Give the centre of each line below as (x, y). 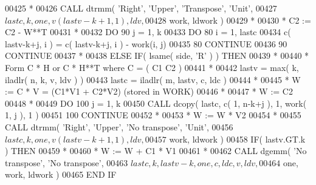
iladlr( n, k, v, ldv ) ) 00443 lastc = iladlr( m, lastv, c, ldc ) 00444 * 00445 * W (153, 79)
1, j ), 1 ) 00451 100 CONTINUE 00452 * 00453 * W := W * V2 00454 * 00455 (153, 115)
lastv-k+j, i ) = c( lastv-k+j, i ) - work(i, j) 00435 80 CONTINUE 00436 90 (146, 43)
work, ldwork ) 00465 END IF (61, 174)
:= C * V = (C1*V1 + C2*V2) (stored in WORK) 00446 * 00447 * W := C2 (149, 91)
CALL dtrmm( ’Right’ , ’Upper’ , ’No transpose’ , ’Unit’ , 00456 (119, 126)
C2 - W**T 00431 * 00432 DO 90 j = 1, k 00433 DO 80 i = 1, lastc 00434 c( (148, 32)
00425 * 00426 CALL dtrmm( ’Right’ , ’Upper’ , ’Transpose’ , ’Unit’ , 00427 (141, 8)
